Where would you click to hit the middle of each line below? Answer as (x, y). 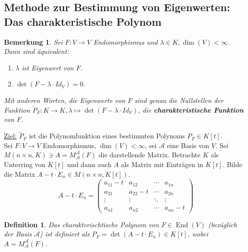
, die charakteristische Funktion (191, 109)
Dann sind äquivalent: (37, 51)
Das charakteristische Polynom (83, 21)
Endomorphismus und (125, 42)
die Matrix (20, 174)
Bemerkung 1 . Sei (33, 42)
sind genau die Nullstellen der (179, 100)
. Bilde (232, 164)
